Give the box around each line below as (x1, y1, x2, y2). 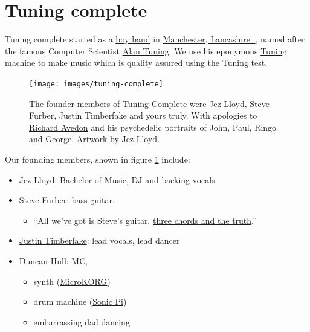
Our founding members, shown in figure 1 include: (5, 152, 190, 165)
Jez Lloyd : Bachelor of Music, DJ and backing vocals (19, 173, 215, 186)
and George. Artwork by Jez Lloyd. (29, 132, 160, 145)
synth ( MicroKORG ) (33, 275, 111, 287)
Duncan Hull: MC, (19, 254, 88, 267)
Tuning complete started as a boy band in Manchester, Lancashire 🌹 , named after (5, 33, 305, 45)
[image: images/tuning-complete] (29, 79, 163, 88)
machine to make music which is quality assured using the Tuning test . (5, 56, 268, 69)
